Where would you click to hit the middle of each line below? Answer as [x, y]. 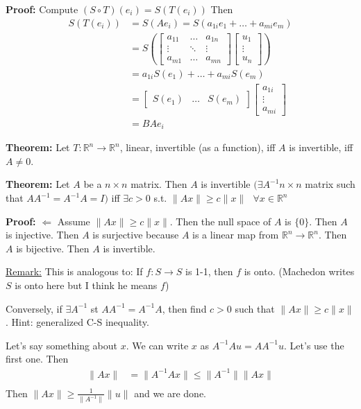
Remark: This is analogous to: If [74, 271]
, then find [184, 308]
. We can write [157, 345]
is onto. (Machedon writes [299, 271]
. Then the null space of [220, 221]
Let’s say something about [62, 345]
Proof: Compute [42, 9]
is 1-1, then [209, 271]
